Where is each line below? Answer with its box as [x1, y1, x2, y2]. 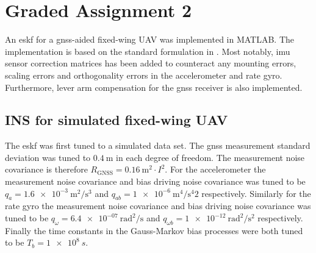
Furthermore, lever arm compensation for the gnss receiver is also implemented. [5, 80, 303, 93]
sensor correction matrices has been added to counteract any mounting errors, [5, 57, 296, 69]
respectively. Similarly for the [201, 187, 311, 199]
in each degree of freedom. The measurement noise [116, 151, 305, 163]
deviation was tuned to [5, 151, 91, 163]
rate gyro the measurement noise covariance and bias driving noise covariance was [5, 199, 311, 212]
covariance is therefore [5, 163, 88, 176]
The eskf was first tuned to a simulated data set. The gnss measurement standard [5, 139, 311, 152]
